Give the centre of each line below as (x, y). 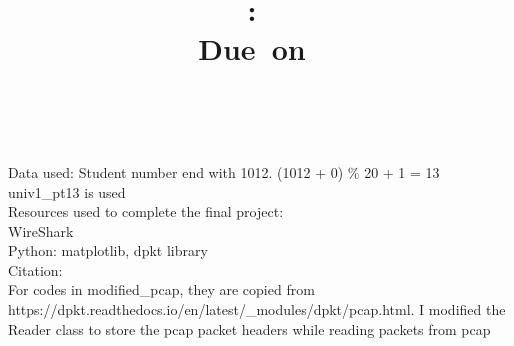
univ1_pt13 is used (67, 191)
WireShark (41, 230)
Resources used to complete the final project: (146, 211)
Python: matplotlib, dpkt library (108, 250)
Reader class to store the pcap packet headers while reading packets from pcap (249, 328)
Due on (252, 48)
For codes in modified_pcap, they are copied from (161, 289)
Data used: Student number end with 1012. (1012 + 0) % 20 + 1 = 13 (224, 171)
